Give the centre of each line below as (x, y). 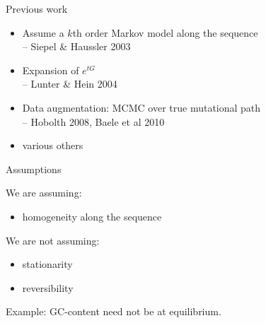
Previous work (37, 8)
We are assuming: (44, 193)
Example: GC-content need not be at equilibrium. (114, 311)
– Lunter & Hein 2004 (70, 84)
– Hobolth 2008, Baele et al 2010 (93, 121)
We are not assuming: (53, 240)
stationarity (47, 264)
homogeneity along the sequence (92, 216)
